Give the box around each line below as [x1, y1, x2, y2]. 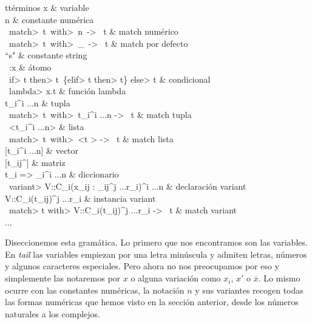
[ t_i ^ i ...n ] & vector [5, 144, 79, 157]
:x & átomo [8, 60, 52, 73]
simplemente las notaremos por [5, 272, 121, 284]
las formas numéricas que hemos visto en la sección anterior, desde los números [5, 295, 299, 308]
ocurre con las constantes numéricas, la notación [5, 283, 185, 296]
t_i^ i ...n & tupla [5, 96, 70, 109]
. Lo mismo [258, 272, 300, 284]
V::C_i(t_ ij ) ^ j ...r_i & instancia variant [5, 191, 156, 204]
